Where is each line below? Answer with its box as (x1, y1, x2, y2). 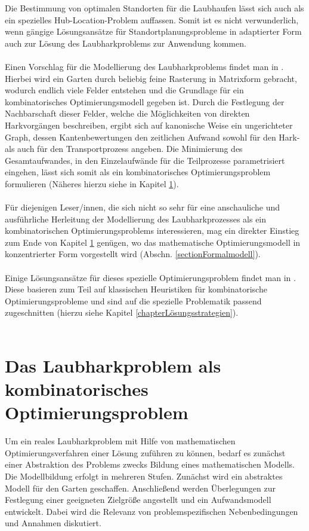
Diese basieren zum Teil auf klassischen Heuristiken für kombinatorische (5, 283, 267, 295)
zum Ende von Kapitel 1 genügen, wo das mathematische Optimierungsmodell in (5, 236, 301, 248)
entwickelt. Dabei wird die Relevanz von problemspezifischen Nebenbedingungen (5, 505, 298, 517)
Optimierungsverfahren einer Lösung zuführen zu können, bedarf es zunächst (5, 446, 286, 459)
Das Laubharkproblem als (5, 353, 221, 377)
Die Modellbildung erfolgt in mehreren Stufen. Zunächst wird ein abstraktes (5, 469, 283, 482)
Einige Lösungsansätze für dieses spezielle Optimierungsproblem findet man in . (5, 271, 296, 283)
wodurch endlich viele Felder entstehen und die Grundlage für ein (5, 84, 244, 96)
